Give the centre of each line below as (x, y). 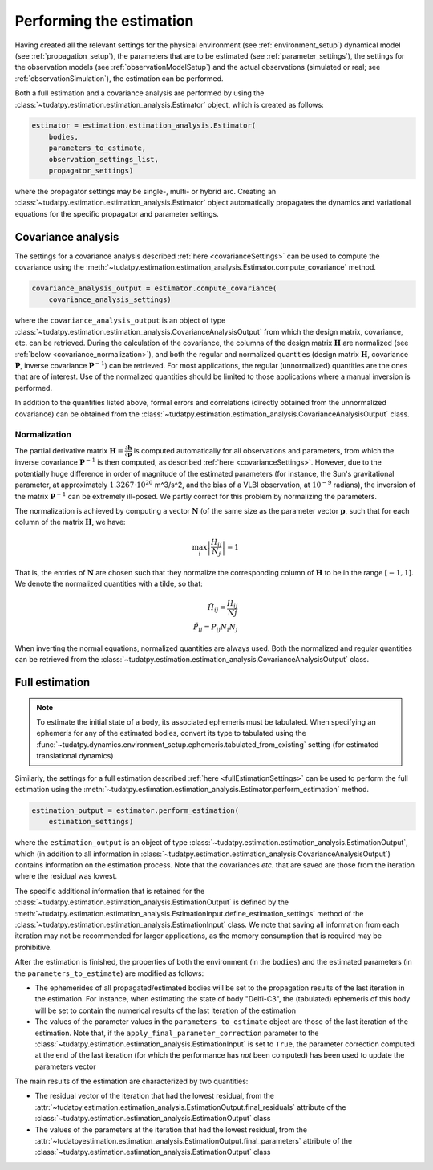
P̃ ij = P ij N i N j (215, 628)
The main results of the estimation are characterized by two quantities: (132, 1081)
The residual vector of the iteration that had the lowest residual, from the (154, 1096)
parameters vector (65, 1066)
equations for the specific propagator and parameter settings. (117, 213)
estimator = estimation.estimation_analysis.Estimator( (144, 126)
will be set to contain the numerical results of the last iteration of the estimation (166, 1010)
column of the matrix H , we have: (70, 522)
